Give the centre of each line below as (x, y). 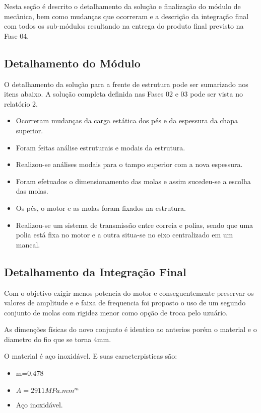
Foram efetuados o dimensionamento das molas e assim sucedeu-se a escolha (133, 181)
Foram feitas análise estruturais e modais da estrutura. (101, 147)
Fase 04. (17, 35)
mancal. (28, 244)
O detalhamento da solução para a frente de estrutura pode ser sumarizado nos (126, 84)
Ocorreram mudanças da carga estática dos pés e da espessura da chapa (127, 120)
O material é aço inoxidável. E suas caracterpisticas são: (91, 356)
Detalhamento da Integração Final (95, 271)
